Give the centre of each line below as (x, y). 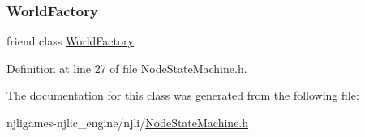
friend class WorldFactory (70, 41)
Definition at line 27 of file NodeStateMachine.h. (127, 68)
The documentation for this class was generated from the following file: (183, 95)
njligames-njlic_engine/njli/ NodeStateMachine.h (128, 122)
